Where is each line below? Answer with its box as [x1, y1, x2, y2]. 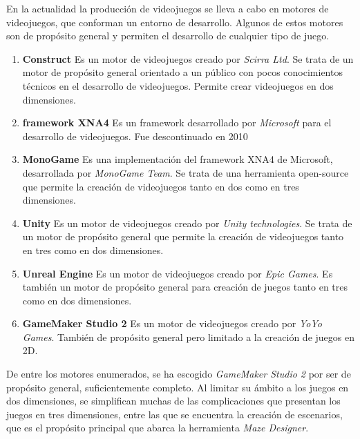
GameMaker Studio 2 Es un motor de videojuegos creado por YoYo [22, 316, 322, 331]
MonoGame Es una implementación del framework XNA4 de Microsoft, [22, 152, 333, 166]
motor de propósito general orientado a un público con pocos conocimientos [22, 65, 343, 79]
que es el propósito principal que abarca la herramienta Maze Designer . [6, 420, 309, 435]
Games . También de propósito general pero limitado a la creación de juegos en [22, 329, 354, 344]
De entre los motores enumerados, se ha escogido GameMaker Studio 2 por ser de [6, 367, 351, 381]
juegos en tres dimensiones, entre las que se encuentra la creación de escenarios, [6, 407, 343, 421]
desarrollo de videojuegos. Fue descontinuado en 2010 [22, 128, 248, 143]
